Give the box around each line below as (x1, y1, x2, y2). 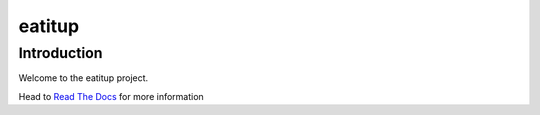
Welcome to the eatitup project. (18, 72, 149, 84)
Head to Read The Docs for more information (18, 90, 204, 102)
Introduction (18, 44, 103, 62)
